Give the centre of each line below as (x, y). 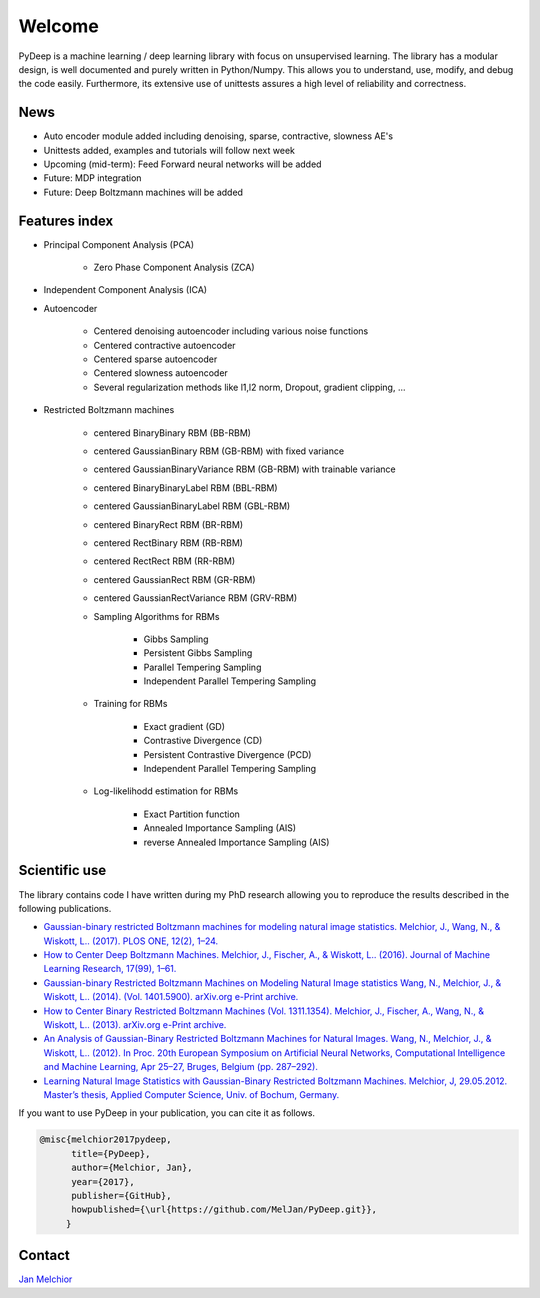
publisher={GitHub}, (121, 1195)
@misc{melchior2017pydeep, (105, 1139)
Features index (66, 220)
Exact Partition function (191, 814)
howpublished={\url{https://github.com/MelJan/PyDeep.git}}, (224, 1209)
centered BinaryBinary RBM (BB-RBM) (172, 432)
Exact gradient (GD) (184, 726)
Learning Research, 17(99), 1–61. (110, 969)
